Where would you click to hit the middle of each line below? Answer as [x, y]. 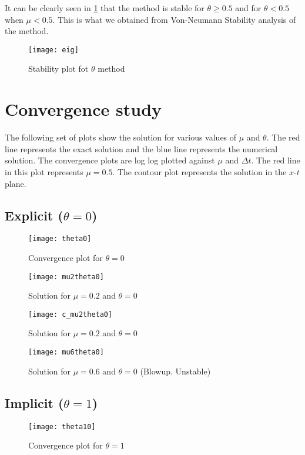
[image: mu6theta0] [66, 352]
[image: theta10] [62, 426]
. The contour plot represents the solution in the [200, 171]
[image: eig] [53, 50]
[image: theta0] [60, 239]
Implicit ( [34, 402]
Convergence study [83, 109]
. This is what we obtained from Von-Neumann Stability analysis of [174, 19]
